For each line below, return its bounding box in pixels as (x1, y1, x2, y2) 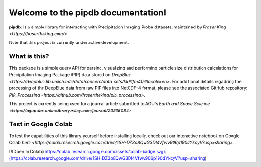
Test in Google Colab (9, 120, 73, 128)
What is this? (9, 52, 49, 60)
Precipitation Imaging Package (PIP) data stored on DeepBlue (9, 71, 131, 77)
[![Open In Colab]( (9, 149, 45, 154)
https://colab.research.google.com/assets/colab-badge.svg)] (44, 149, 167, 154)
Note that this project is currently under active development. (9, 40, 129, 45)
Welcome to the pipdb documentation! (9, 7, 167, 18)
